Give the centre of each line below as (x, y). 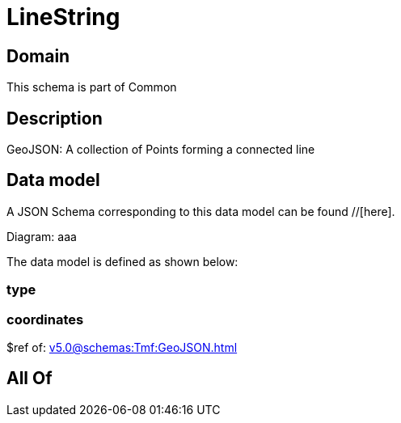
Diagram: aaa (42, 236)
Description (55, 118)
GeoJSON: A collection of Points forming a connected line (161, 150)
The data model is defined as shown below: (122, 261)
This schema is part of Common (92, 87)
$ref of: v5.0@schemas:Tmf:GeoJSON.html (122, 347)
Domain (38, 56)
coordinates (45, 319)
